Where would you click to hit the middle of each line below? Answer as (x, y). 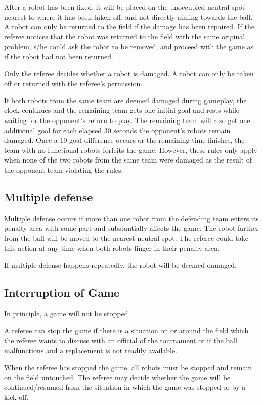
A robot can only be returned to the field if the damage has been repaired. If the (129, 27)
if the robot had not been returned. (59, 56)
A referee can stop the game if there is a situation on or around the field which (126, 330)
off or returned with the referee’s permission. (73, 83)
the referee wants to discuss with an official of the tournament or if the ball (121, 340)
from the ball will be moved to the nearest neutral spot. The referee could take (126, 238)
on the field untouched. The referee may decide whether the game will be (117, 377)
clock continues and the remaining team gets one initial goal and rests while (122, 110)
